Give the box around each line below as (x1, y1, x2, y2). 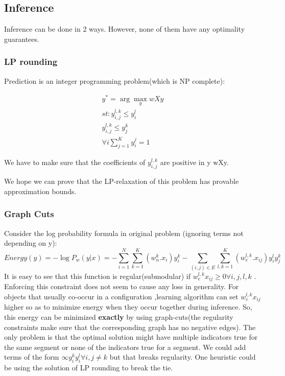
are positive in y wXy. (160, 157, 229, 168)
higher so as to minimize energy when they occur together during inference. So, (4, 301, 252, 312)
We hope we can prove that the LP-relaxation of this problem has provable (4, 176, 239, 186)
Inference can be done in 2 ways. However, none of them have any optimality (4, 24, 245, 34)
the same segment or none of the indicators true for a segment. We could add (4, 341, 246, 352)
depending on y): (4, 238, 57, 248)
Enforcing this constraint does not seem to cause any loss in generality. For (4, 281, 239, 292)
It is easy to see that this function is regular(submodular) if (4, 270, 191, 281)
